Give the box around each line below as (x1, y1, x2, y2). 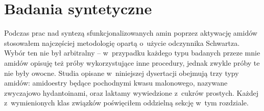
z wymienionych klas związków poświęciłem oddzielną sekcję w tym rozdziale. (4, 97, 249, 108)
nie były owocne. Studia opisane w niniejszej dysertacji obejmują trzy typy (4, 67, 239, 78)
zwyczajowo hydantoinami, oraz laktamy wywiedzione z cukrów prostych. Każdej (4, 87, 258, 98)
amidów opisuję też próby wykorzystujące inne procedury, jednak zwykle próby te (4, 57, 260, 68)
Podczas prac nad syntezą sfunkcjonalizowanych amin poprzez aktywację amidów (4, 27, 257, 38)
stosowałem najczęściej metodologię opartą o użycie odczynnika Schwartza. (4, 37, 240, 48)
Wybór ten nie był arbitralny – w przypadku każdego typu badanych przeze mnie (4, 47, 260, 58)
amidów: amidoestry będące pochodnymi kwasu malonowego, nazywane (4, 77, 228, 88)
